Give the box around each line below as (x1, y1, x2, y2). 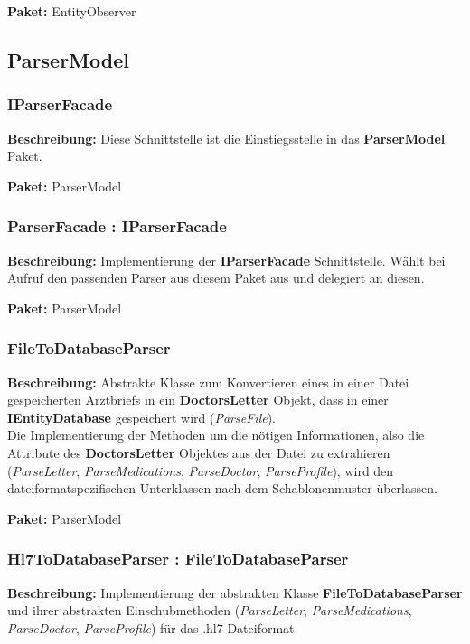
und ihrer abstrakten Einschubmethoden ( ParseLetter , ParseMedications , (7, 601, 412, 620)
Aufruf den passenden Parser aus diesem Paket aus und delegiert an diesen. (7, 268, 425, 287)
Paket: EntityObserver (7, 2, 136, 20)
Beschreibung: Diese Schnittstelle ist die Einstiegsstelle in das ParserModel (7, 128, 446, 147)
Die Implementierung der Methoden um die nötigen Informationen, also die (7, 425, 425, 444)
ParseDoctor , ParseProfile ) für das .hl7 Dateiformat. (7, 618, 298, 637)
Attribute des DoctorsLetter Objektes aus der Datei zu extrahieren (7, 443, 390, 462)
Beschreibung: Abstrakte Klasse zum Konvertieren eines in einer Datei (7, 372, 409, 391)
